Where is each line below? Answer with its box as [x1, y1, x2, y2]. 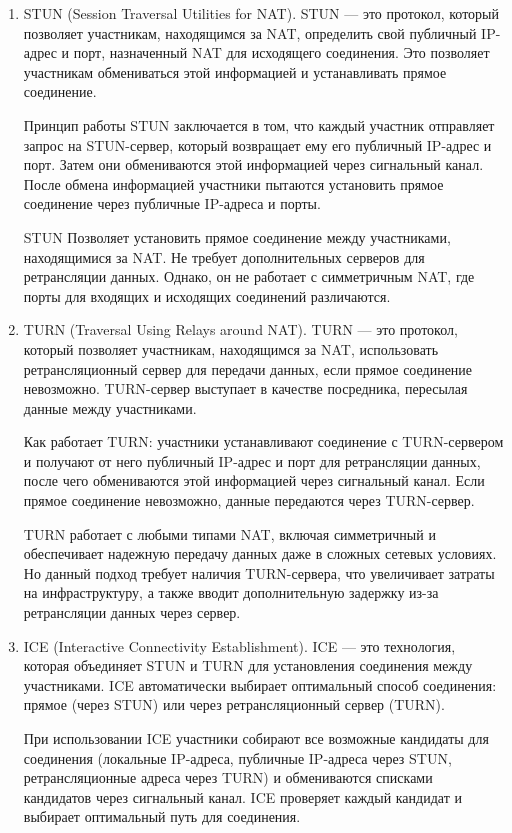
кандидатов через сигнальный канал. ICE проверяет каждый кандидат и [23, 786, 462, 807]
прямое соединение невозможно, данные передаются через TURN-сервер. [23, 490, 475, 511]
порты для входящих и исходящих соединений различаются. [23, 285, 391, 306]
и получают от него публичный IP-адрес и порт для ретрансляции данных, [23, 450, 481, 471]
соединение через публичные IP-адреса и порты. [23, 193, 321, 214]
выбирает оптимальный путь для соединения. [23, 806, 301, 827]
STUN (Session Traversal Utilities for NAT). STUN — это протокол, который [23, 3, 499, 23]
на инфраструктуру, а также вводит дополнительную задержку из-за [23, 582, 439, 603]
